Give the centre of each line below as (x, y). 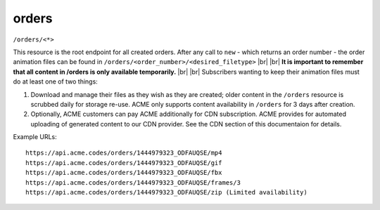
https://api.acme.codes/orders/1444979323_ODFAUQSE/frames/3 (133, 182)
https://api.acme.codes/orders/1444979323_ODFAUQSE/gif (124, 163)
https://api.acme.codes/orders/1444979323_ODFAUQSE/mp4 (124, 153)
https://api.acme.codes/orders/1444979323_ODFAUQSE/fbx (124, 173)
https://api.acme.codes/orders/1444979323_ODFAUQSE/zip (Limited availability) (166, 192)
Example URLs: (35, 137)
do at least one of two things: (55, 81)
